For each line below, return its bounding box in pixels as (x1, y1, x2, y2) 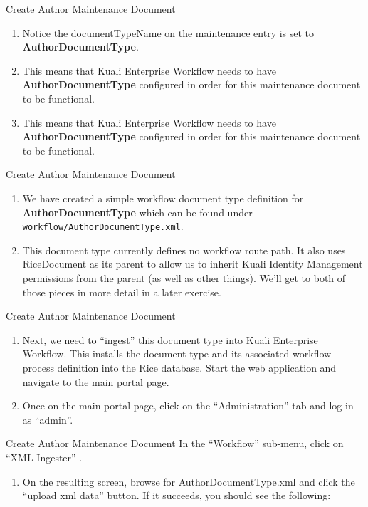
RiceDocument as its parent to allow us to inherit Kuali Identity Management (22, 256, 363, 271)
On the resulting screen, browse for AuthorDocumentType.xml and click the (22, 474, 355, 488)
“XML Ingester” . (6, 449, 83, 464)
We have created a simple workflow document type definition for (22, 190, 304, 205)
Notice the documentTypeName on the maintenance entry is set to (22, 25, 315, 40)
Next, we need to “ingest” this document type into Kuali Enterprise (22, 332, 318, 347)
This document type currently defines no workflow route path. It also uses (22, 242, 346, 257)
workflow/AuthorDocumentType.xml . (22, 219, 184, 234)
